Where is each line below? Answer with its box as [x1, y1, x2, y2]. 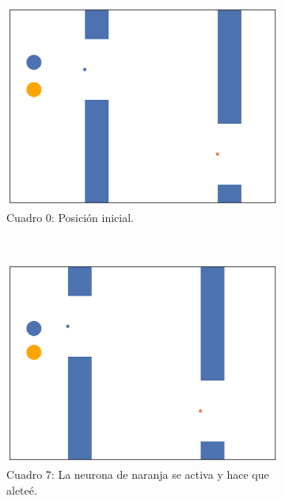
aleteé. [6, 481, 37, 498]
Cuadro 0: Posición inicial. [6, 208, 134, 225]
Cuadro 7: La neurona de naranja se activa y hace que [6, 465, 269, 482]
